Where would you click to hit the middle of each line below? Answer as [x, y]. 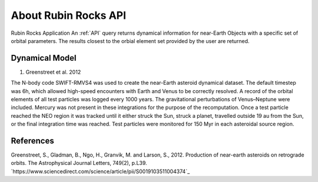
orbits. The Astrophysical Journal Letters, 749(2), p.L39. [79, 163]
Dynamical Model [44, 58]
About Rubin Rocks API [69, 15]
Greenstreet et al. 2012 [53, 72]
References [32, 141]
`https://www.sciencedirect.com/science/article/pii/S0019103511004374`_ [100, 171]
